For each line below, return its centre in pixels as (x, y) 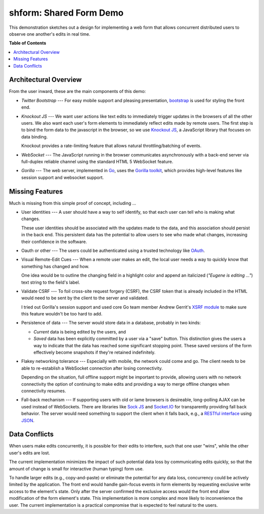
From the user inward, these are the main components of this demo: (77, 91)
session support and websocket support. (63, 177)
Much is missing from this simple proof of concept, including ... (73, 203)
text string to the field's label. (51, 282)
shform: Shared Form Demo (66, 13)
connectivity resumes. (44, 391)
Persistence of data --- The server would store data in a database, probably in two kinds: (111, 323)
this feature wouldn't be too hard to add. (62, 314)
